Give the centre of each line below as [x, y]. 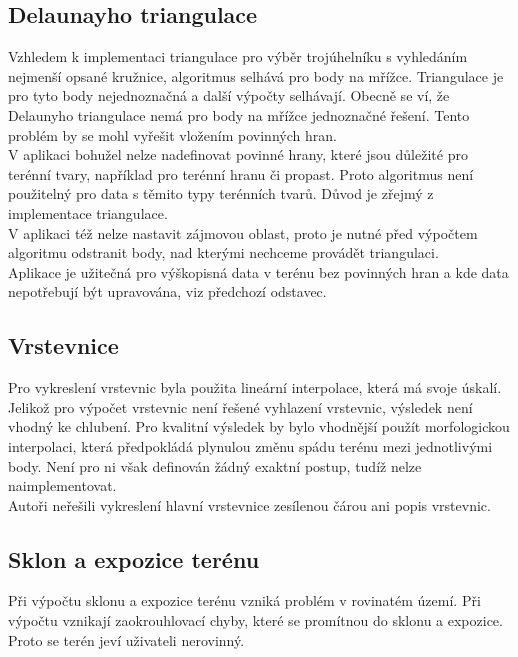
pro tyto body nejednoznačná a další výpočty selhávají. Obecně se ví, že [229, 95]
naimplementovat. [62, 485]
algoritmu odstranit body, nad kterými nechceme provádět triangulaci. [223, 252]
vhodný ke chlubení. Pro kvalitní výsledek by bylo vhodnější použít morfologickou [259, 426]
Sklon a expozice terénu [134, 558]
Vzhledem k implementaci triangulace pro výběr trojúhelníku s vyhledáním [238, 56]
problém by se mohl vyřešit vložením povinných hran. [172, 134]
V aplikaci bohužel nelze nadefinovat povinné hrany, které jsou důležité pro [238, 154]
